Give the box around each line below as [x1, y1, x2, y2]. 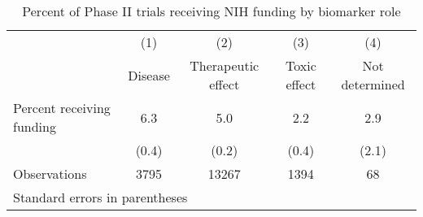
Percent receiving [13, 98, 111, 117]
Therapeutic [190, 56, 259, 75]
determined [341, 75, 405, 93]
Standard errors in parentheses [13, 188, 188, 206]
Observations [13, 164, 87, 183]
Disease [128, 65, 170, 85]
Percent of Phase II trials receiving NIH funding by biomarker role [22, 2, 401, 20]
